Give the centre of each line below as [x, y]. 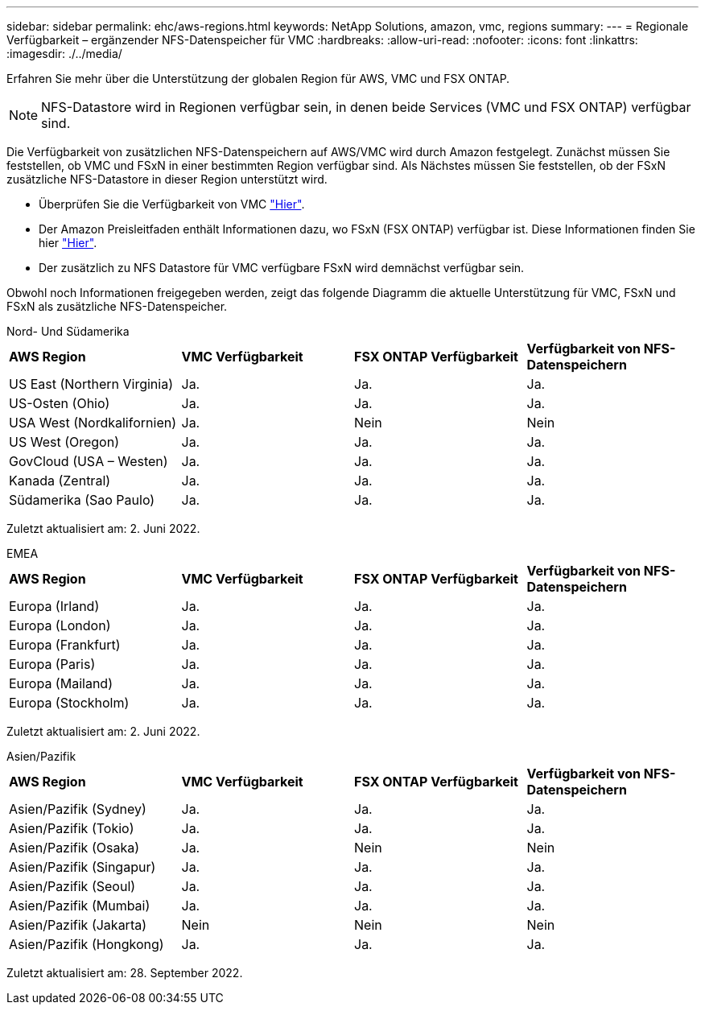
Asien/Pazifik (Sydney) [78, 809]
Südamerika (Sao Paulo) [82, 500]
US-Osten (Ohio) [60, 403]
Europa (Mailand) [61, 683]
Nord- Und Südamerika [68, 331]
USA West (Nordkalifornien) [93, 423]
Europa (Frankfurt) [65, 645]
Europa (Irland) [54, 606]
